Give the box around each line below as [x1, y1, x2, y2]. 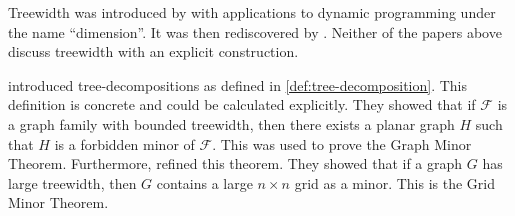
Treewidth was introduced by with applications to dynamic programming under [8, 2, 496, 22]
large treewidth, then [8, 172, 137, 193]
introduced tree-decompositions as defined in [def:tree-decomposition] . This [8, 74, 468, 95]
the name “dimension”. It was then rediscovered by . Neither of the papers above [8, 21, 502, 42]
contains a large [156, 172, 253, 193]
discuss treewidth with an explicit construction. [8, 41, 299, 62]
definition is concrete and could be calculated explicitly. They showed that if [8, 94, 476, 115]
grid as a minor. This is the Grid [294, 172, 495, 193]
